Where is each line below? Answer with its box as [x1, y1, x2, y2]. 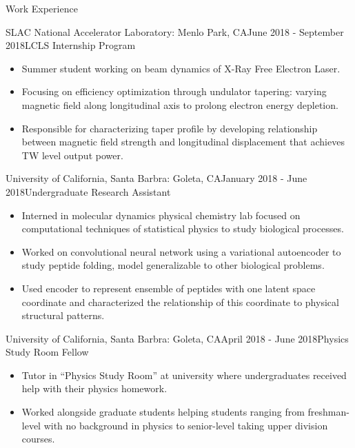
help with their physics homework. [21, 381, 168, 396]
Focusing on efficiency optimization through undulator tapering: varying [21, 84, 327, 99]
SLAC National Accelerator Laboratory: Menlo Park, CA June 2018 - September [6, 24, 344, 39]
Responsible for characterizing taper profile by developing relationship [21, 121, 318, 135]
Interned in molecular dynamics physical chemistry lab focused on [21, 207, 301, 222]
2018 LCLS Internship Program [6, 38, 136, 52]
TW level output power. [21, 147, 123, 162]
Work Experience [6, 1, 78, 15]
